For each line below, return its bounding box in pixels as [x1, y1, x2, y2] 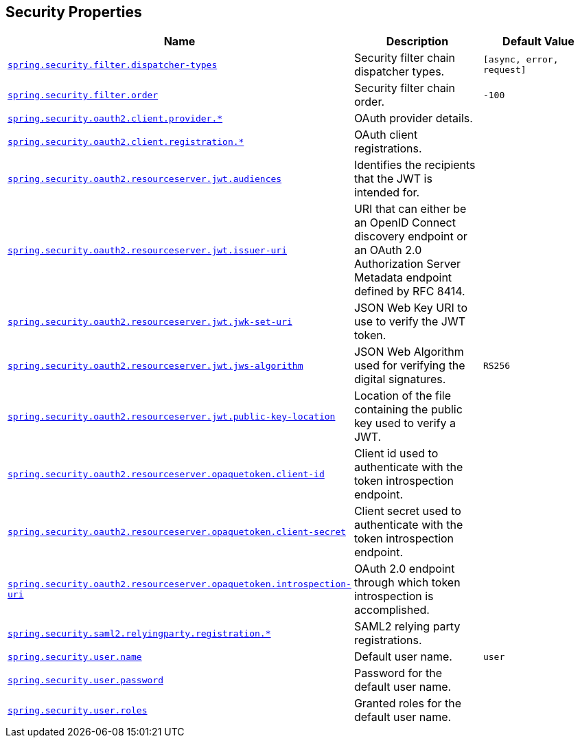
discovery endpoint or [353, 229, 467, 244]
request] [483, 65, 526, 76]
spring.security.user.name [8, 651, 142, 662]
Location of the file [353, 389, 452, 403]
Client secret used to [353, 504, 461, 518]
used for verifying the [353, 358, 465, 373]
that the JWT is [353, 172, 432, 186]
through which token [353, 575, 461, 590]
